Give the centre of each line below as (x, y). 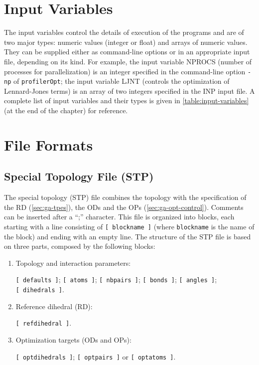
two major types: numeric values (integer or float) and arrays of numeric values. (126, 42)
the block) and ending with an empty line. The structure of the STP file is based (128, 236)
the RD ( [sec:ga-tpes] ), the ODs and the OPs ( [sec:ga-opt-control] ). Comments (124, 207)
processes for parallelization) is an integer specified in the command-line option (125, 71)
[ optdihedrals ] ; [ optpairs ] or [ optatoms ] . (96, 356)
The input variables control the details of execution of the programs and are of (124, 32)
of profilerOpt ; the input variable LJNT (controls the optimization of (121, 81)
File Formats (49, 144)
